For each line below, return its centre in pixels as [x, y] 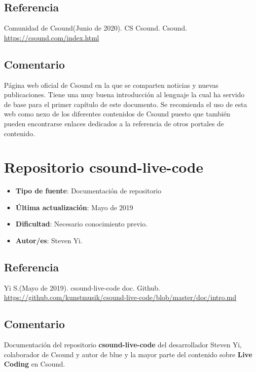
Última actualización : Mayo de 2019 [74, 207]
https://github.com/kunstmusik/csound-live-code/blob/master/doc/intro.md [120, 297]
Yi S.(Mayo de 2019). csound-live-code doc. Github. [82, 287]
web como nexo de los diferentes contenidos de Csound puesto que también [117, 114]
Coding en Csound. [35, 364]
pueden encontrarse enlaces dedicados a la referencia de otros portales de [114, 123]
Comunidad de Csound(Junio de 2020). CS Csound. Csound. [96, 28]
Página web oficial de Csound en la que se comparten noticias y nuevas [111, 85]
